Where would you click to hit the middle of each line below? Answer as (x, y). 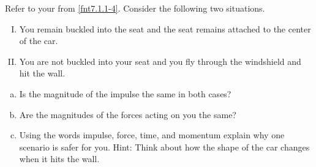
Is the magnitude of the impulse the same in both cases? (125, 93)
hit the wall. (42, 73)
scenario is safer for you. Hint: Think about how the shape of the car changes (164, 147)
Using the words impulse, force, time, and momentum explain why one (152, 135)
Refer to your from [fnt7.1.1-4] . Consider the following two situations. (135, 8)
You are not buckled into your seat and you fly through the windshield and (160, 61)
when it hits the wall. (59, 159)
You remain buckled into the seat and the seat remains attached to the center (165, 28)
